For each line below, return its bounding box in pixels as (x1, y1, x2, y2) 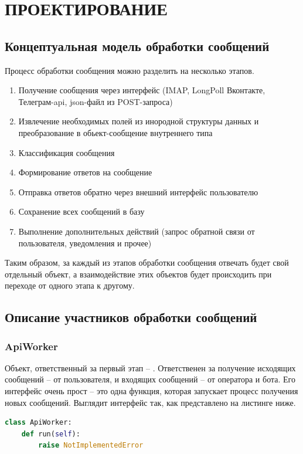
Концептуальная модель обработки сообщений (5, 36, 270, 55)
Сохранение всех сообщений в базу (18, 205, 145, 218)
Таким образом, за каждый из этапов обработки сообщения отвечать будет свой (5, 256, 289, 269)
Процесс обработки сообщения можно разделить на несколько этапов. (5, 64, 254, 76)
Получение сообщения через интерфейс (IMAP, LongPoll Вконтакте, (18, 84, 265, 96)
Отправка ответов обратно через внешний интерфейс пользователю (18, 185, 258, 198)
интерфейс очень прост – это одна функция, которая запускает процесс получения (5, 385, 298, 397)
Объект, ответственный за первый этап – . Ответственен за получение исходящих (5, 361, 296, 374)
